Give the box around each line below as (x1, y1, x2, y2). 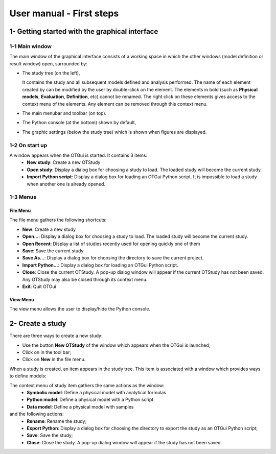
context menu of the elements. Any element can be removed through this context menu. (22, 101, 208, 107)
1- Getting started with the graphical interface (9, 27, 158, 36)
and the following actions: (9, 411, 64, 417)
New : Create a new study (22, 226, 76, 232)
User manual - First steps (9, 8, 119, 19)
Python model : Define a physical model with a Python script (27, 396, 154, 403)
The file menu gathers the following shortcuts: (9, 217, 107, 223)
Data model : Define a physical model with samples (27, 403, 134, 410)
